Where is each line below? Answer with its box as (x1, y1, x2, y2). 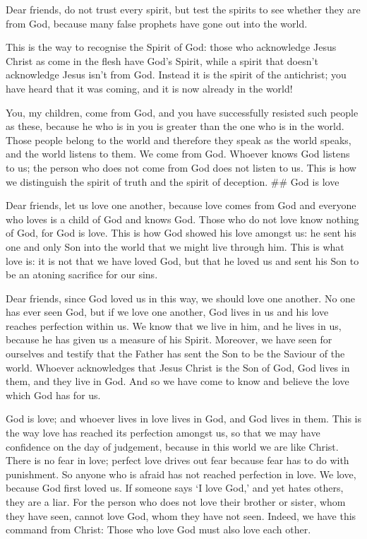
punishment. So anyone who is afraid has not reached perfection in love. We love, (6, 466, 356, 481)
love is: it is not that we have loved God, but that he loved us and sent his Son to (6, 253, 359, 268)
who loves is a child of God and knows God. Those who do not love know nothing (6, 211, 359, 226)
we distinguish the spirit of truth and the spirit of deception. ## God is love (6, 174, 339, 189)
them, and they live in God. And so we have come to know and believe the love (6, 374, 349, 389)
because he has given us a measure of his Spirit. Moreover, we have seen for (6, 332, 332, 347)
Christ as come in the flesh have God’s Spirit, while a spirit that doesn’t (6, 53, 318, 68)
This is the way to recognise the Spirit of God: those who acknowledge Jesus (6, 40, 337, 54)
